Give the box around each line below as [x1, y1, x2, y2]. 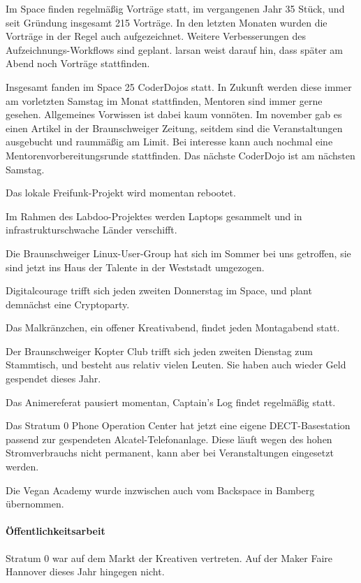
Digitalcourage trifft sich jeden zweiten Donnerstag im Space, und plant [6, 283, 312, 298]
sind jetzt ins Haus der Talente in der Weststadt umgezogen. [6, 259, 265, 274]
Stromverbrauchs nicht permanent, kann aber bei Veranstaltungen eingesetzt [6, 445, 334, 460]
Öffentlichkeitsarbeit [6, 524, 105, 538]
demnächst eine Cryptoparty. [6, 296, 130, 311]
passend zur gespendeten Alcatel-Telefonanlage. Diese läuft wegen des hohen [6, 431, 332, 446]
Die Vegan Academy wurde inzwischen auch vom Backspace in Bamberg [6, 482, 315, 497]
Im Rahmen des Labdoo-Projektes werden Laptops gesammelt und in [6, 208, 302, 223]
